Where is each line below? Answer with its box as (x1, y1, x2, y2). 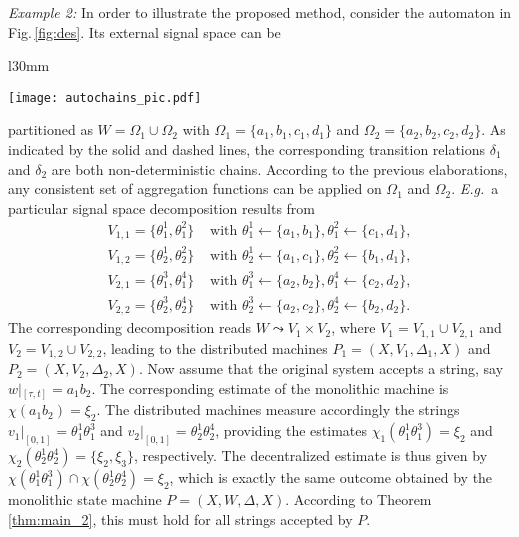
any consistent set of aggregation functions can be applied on (8, 178, 382, 199)
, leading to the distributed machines (102, 337, 328, 358)
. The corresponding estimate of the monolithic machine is (91, 377, 449, 398)
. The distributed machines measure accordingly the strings (96, 399, 460, 420)
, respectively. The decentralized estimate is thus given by (134, 445, 488, 466)
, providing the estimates (215, 420, 368, 441)
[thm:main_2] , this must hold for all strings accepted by (8, 508, 353, 529)
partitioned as (8, 119, 93, 140)
